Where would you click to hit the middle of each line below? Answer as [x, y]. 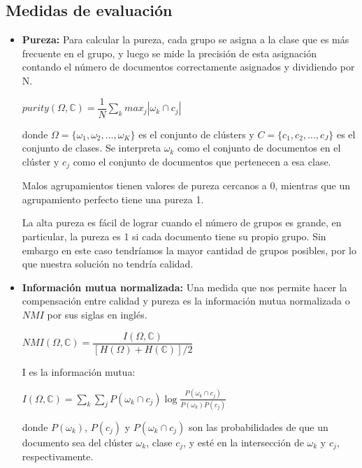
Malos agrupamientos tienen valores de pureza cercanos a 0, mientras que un [186, 185]
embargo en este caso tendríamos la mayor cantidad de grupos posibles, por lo [189, 250]
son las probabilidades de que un [258, 426]
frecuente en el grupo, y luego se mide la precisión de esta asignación [169, 53]
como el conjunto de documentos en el [259, 148]
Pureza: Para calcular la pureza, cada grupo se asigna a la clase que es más [186, 39]
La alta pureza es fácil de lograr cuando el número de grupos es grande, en [182, 222]
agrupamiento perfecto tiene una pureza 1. [113, 199]
